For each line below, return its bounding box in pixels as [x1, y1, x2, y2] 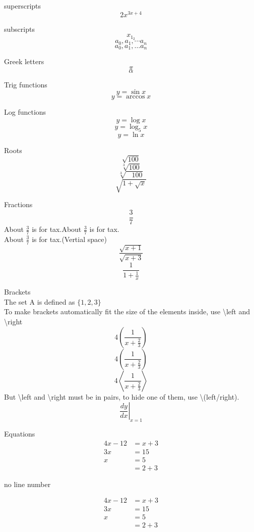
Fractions [4, 199, 33, 210]
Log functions [4, 107, 46, 117]
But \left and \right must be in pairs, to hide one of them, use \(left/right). [4, 391, 239, 402]
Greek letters [4, 56, 44, 67]
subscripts [4, 23, 35, 34]
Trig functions [4, 79, 47, 89]
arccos [126, 93, 145, 101]
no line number [4, 478, 51, 489]
